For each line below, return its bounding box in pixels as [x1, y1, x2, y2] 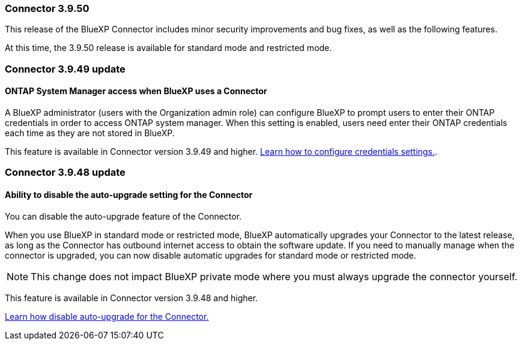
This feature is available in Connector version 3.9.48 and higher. [5, 292, 258, 303]
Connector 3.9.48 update [5, 166, 126, 179]
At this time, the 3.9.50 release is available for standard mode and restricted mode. [5, 43, 332, 53]
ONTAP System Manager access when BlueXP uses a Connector [5, 86, 267, 97]
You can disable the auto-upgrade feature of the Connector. [5, 211, 242, 221]
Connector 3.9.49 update [5, 62, 126, 75]
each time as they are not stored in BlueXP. [5, 127, 175, 138]
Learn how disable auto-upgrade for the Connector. [5, 311, 209, 322]
